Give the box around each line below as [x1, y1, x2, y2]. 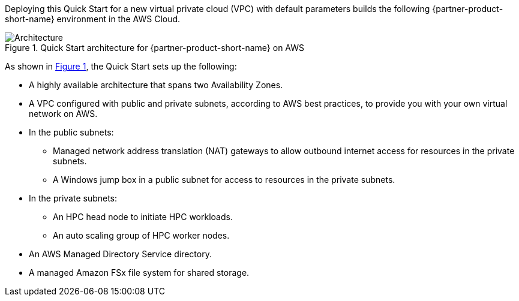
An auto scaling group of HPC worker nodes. [53, 230, 230, 240]
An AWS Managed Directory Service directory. [29, 249, 212, 259]
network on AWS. [29, 109, 98, 119]
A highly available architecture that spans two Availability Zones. [29, 80, 283, 90]
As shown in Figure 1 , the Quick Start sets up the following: [5, 61, 237, 71]
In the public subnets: [29, 127, 114, 137]
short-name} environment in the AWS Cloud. [5, 14, 181, 24]
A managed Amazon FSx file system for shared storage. [29, 267, 250, 278]
